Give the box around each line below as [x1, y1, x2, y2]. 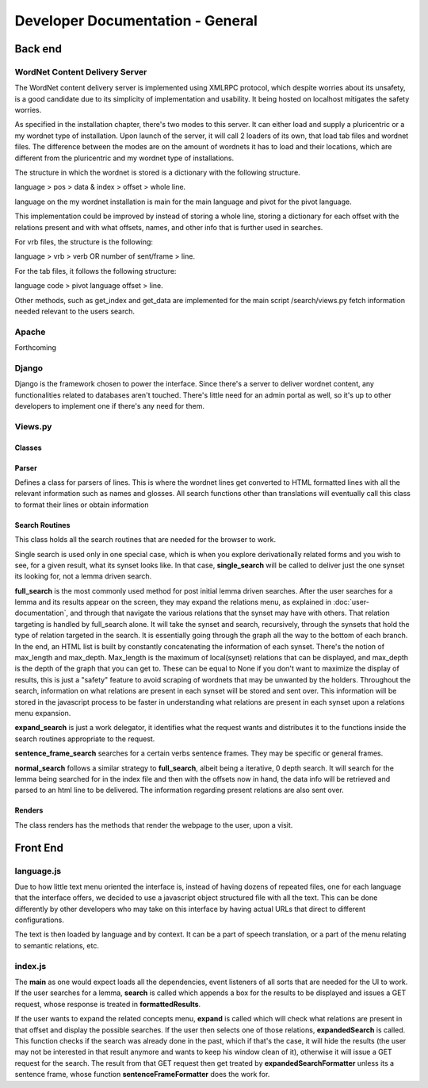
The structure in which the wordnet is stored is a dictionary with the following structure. [14, 167, 300, 178]
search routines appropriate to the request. [14, 734, 155, 744]
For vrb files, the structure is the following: [14, 237, 154, 246]
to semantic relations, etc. [14, 940, 99, 950]
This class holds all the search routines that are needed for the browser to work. [14, 535, 277, 544]
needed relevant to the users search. [14, 306, 135, 316]
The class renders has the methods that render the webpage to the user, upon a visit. [14, 820, 293, 829]
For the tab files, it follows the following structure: [14, 266, 177, 275]
